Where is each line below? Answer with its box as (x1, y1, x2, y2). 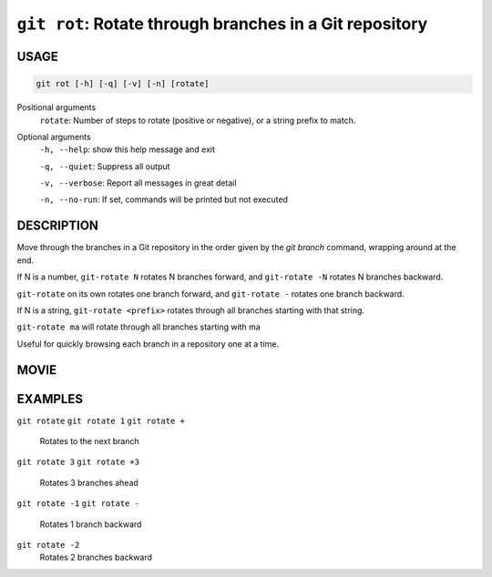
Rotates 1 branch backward (39, 519, 142, 530)
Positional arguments (16, 102, 97, 113)
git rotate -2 (16, 540, 80, 550)
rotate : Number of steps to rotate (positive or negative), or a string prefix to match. (39, 115, 356, 126)
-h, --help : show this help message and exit (39, 144, 216, 155)
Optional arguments (16, 131, 91, 142)
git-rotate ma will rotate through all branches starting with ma (16, 321, 261, 332)
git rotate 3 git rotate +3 (16, 457, 140, 468)
